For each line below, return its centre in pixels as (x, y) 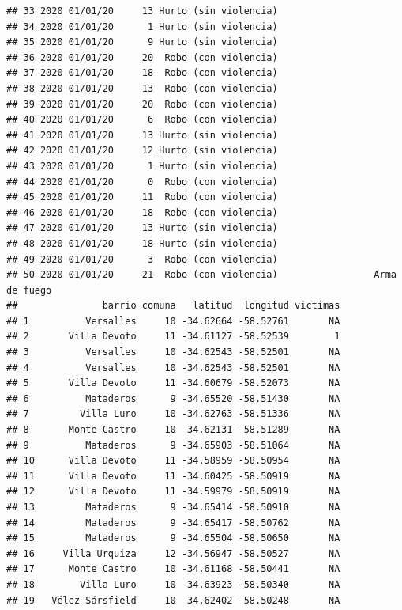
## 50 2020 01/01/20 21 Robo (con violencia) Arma (201, 275)
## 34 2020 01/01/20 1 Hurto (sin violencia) (142, 27)
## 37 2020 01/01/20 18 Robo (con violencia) (142, 73)
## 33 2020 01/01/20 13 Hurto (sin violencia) (142, 11)
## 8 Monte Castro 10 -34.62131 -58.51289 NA (173, 430)
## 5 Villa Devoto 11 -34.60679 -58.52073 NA (173, 383)
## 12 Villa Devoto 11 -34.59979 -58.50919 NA (173, 492)
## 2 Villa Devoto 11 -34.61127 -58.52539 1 (173, 337)
